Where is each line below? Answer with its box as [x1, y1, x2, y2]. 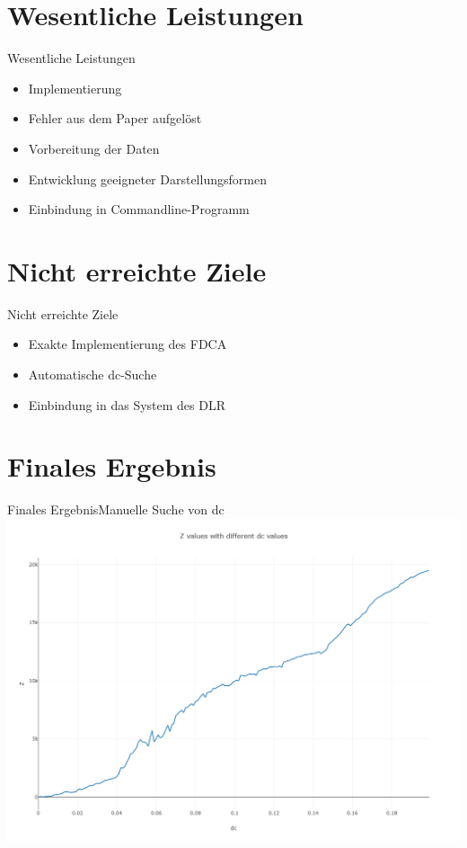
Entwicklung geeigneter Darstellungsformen [28, 169, 267, 188]
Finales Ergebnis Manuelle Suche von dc [7, 500, 225, 519]
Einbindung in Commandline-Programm [28, 200, 250, 219]
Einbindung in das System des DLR [28, 395, 225, 414]
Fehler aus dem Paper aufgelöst [28, 109, 202, 128]
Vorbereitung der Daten [28, 138, 160, 157]
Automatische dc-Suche [28, 365, 157, 383]
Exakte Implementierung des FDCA [28, 335, 227, 353]
